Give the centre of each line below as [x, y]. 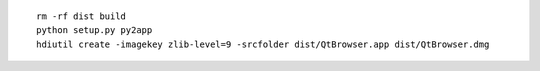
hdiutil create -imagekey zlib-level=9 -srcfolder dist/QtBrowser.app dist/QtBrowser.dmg [263, 44]
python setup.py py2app [94, 30]
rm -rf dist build [81, 16]
